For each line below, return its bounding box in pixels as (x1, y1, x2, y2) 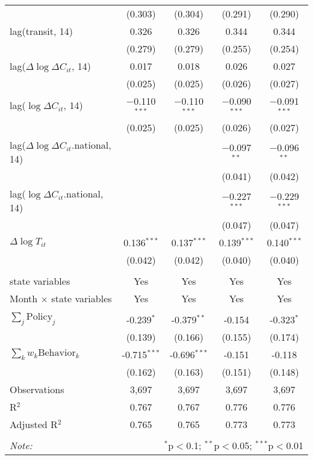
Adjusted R (10, 417, 58, 431)
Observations (10, 382, 64, 396)
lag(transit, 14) (10, 24, 73, 38)
